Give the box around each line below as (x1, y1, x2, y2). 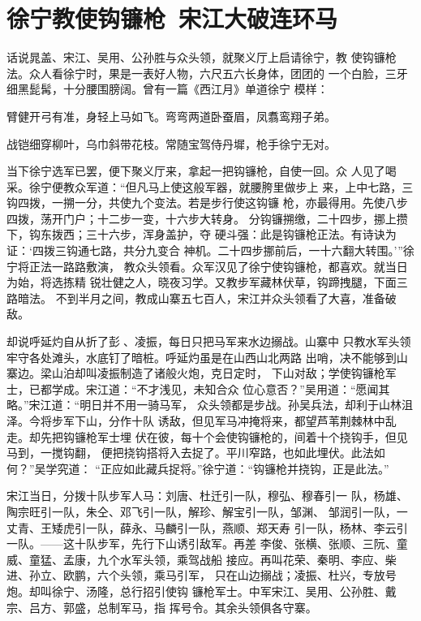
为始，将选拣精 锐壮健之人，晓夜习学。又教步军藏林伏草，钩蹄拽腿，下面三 (6, 274, 408, 291)
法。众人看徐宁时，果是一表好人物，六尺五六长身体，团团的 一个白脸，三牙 (6, 64, 408, 81)
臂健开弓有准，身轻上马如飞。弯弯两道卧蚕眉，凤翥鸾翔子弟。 (6, 107, 336, 124)
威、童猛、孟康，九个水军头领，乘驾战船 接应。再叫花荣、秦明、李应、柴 (6, 550, 397, 567)
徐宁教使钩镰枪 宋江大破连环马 (6, 2, 338, 35)
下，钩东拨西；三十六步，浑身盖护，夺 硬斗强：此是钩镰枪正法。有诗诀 (6, 226, 385, 243)
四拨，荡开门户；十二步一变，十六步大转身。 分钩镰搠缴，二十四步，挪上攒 (6, 209, 408, 226)
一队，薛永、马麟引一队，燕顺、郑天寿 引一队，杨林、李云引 (85, 519, 408, 536)
